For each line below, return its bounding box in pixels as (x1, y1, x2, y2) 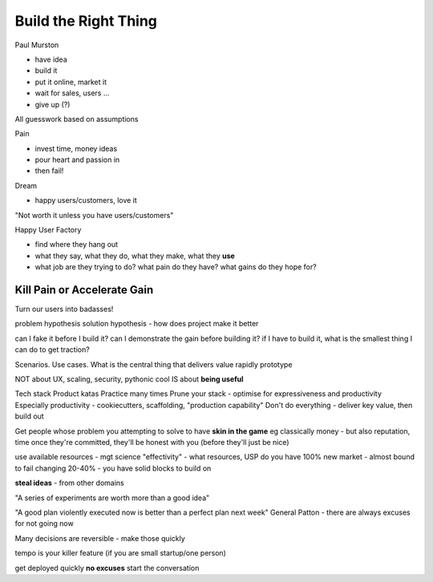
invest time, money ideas (34, 143, 118, 153)
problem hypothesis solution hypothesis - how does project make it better (14, 319, 259, 329)
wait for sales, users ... (34, 88, 110, 98)
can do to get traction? (14, 345, 90, 354)
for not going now (14, 519, 74, 528)
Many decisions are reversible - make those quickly (14, 533, 186, 543)
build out (14, 411, 44, 421)
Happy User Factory (14, 225, 82, 235)
